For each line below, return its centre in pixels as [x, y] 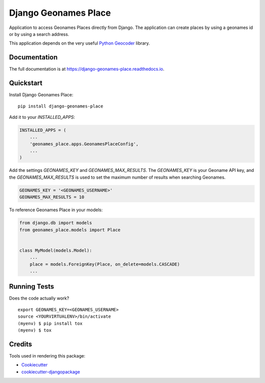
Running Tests [31, 287]
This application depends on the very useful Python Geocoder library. [79, 43]
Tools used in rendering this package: [47, 356]
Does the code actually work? [39, 298]
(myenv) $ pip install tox [50, 323]
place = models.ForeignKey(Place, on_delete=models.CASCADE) [105, 264]
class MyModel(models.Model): [56, 250]
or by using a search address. [39, 34]
